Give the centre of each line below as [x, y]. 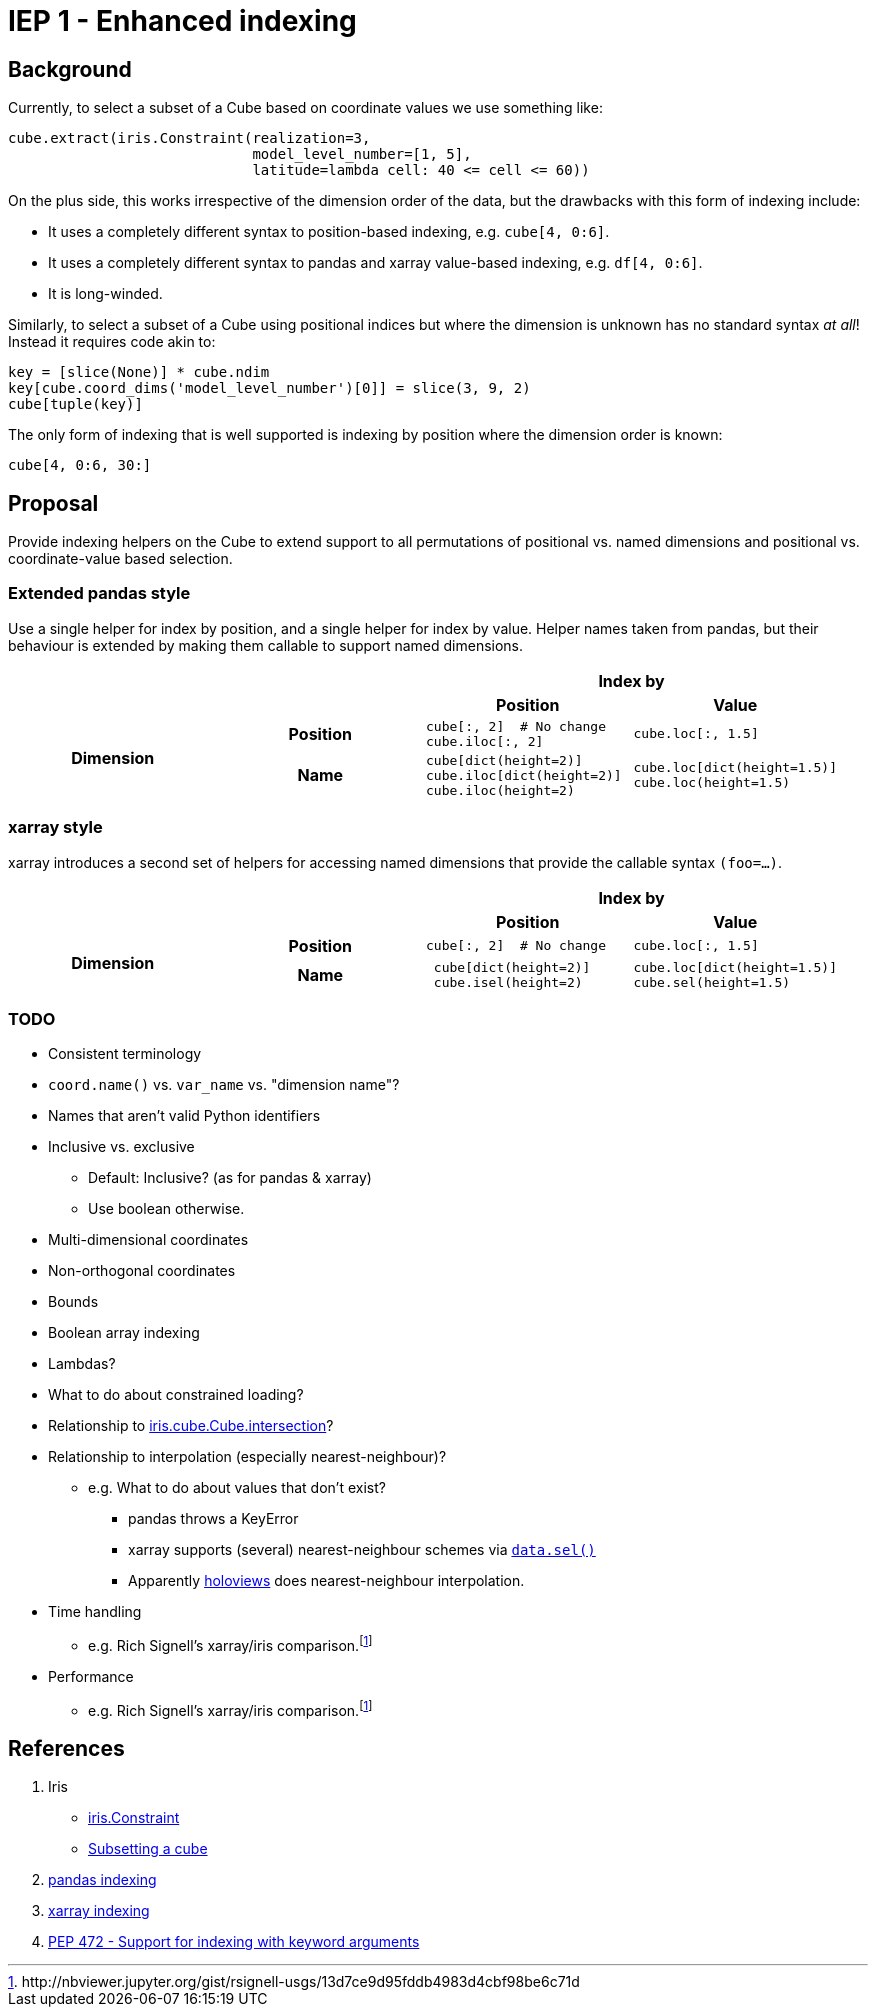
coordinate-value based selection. [120, 559]
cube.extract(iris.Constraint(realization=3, [189, 138]
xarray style [55, 827]
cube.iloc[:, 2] [485, 741]
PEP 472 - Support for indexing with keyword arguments [234, 1942]
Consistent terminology [125, 1054]
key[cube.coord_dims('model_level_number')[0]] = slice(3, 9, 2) [269, 388]
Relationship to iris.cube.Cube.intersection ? [191, 1426]
